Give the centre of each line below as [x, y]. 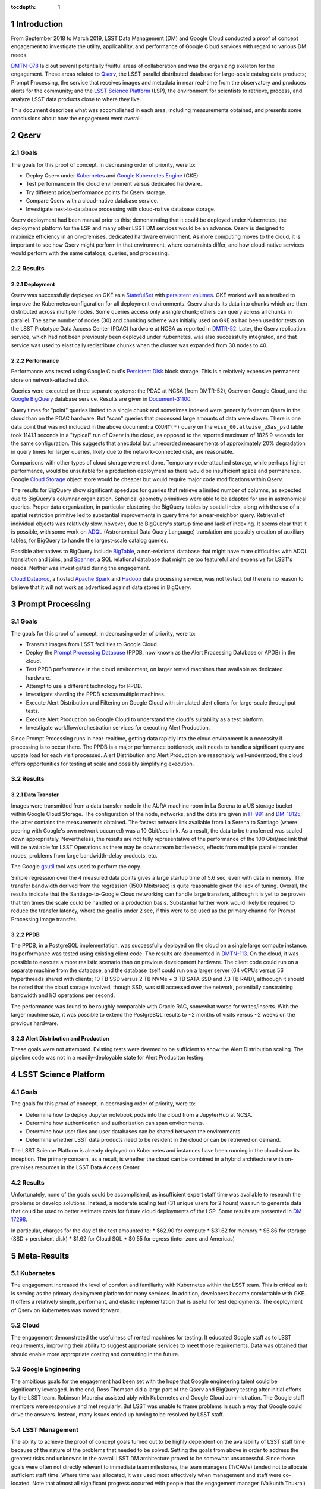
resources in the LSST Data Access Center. [88, 1167]
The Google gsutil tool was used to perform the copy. [76, 867]
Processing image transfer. [44, 919]
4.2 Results [28, 1182]
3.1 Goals [24, 621]
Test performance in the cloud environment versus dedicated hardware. [114, 184]
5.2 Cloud [25, 1325]
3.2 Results [28, 779]
